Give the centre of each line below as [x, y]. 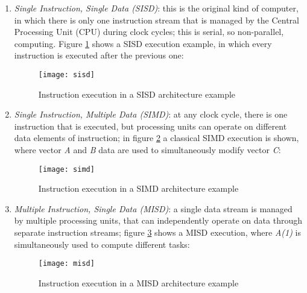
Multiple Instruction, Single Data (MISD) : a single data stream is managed [153, 208]
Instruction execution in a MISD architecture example [138, 282]
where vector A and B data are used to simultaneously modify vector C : [147, 150]
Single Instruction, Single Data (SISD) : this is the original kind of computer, [156, 8]
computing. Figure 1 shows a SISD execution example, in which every [143, 43]
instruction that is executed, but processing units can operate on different [150, 126]
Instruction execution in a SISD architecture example [137, 94]
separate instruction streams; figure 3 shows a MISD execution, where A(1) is [157, 232]
